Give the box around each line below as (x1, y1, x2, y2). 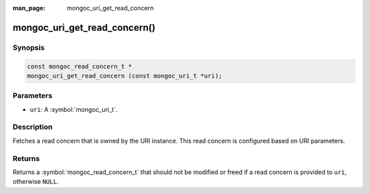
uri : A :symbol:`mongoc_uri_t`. (29, 105, 118, 113)
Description (12, 122, 53, 132)
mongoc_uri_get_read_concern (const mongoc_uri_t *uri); (27, 72, 223, 80)
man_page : (12, 4, 46, 12)
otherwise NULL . (12, 178, 59, 186)
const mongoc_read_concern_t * (27, 62, 133, 70)
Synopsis (12, 43, 45, 52)
